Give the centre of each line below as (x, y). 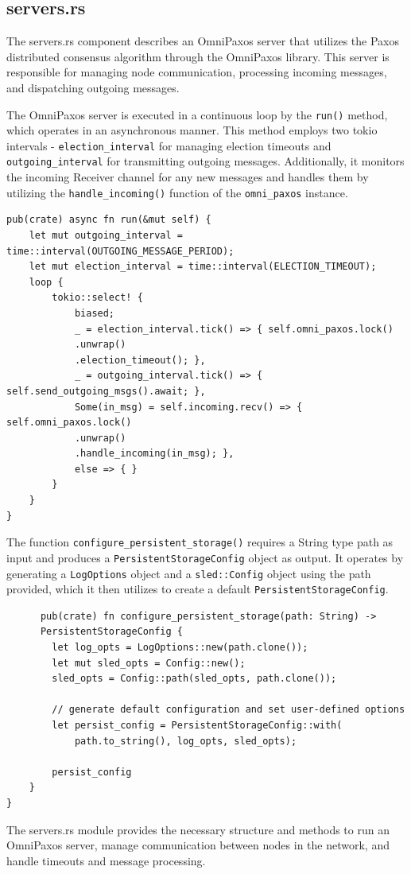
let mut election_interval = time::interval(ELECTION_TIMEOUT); (203, 267)
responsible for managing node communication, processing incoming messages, (197, 72)
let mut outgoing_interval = (106, 235)
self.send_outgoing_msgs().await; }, (106, 391)
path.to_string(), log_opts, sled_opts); (186, 741)
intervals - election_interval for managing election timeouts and (169, 145)
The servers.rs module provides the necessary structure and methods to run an (198, 829)
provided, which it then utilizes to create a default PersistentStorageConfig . (198, 589)
